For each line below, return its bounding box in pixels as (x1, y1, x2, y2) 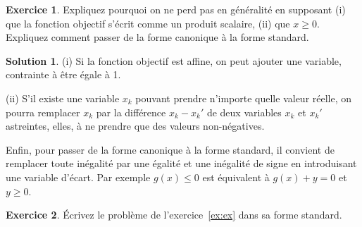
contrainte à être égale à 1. (6, 67, 121, 82)
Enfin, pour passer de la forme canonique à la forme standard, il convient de (6, 142, 335, 157)
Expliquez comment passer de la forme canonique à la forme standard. (6, 30, 309, 44)
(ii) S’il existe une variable (6, 90, 120, 105)
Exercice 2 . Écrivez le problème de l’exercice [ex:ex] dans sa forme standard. (6, 207, 342, 222)
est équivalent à (202, 169, 270, 184)
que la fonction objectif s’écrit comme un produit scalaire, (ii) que (6, 16, 290, 30)
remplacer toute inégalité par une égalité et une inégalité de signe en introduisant (6, 156, 357, 171)
